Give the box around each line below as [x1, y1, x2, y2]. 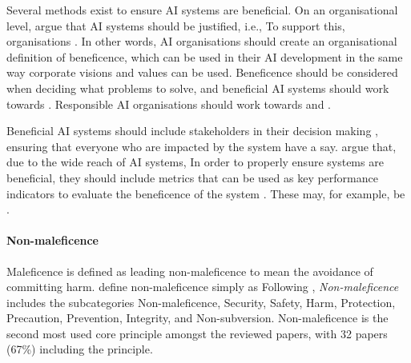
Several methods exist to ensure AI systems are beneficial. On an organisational [6, 2, 398, 18]
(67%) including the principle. [6, 341, 153, 357]
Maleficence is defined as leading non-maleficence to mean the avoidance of [6, 262, 373, 279]
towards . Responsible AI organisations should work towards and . [6, 95, 331, 112]
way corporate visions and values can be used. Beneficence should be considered [6, 64, 398, 81]
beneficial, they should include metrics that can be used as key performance [6, 169, 378, 185]
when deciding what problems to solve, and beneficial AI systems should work [6, 79, 389, 96]
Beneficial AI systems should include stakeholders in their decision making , [6, 122, 378, 139]
